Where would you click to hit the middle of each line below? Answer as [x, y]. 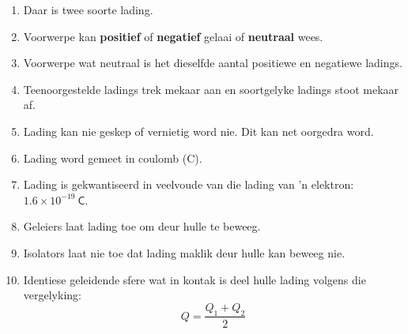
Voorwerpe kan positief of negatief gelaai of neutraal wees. [173, 36]
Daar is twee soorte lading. [88, 9]
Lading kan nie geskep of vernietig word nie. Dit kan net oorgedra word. [198, 131]
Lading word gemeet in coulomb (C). [113, 158]
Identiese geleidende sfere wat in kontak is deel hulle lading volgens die [195, 279]
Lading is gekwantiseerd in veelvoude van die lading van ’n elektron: [189, 184]
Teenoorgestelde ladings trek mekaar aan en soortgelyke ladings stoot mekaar [211, 89]
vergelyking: [52, 295]
